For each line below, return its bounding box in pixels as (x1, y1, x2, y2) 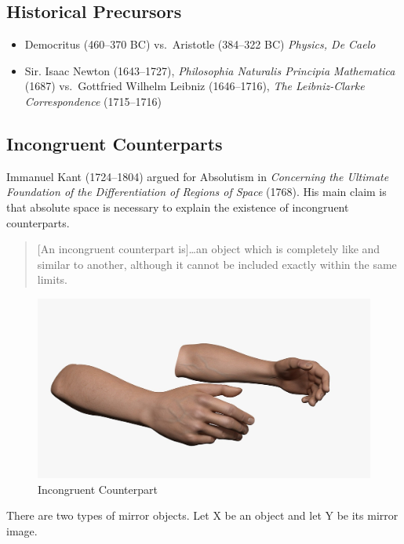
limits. (37, 271, 67, 288)
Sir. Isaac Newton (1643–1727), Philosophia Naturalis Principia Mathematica (24, 62, 395, 78)
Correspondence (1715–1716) (24, 92, 162, 109)
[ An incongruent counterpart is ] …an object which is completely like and (37, 241, 380, 257)
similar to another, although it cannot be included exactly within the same (37, 256, 397, 272)
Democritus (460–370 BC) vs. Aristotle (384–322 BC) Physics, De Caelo (24, 36, 376, 53)
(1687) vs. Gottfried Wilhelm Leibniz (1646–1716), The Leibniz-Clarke (24, 78, 365, 94)
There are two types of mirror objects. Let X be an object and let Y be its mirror (6, 507, 399, 524)
